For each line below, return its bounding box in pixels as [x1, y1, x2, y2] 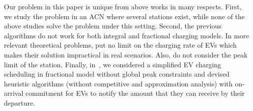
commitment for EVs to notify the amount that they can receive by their [26, 88, 245, 98]
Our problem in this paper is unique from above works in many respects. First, [4, 1, 242, 11]
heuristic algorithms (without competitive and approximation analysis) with [4, 78, 233, 88]
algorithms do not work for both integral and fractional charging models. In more [4, 30, 249, 40]
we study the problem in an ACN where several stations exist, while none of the [4, 11, 245, 21]
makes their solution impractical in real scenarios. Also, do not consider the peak [4, 49, 248, 59]
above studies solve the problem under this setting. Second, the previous [4, 21, 222, 31]
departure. [4, 97, 35, 108]
